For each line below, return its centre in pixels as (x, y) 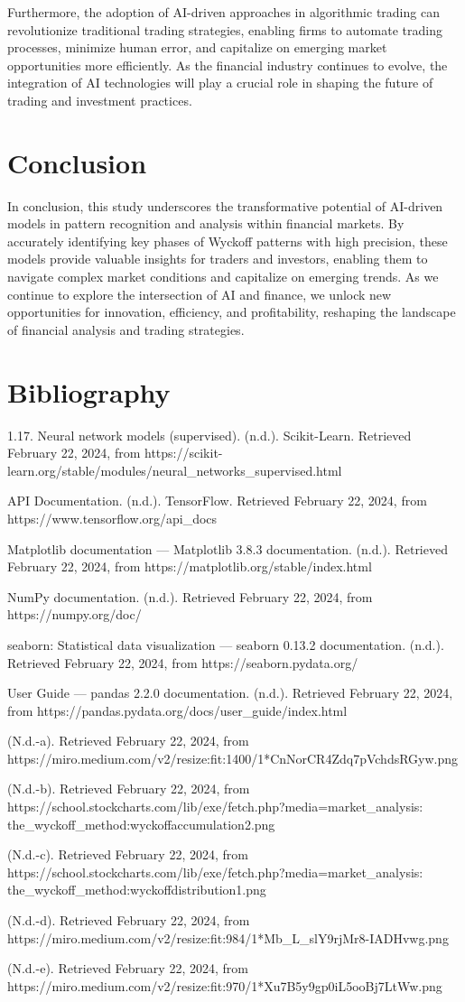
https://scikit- (183, 453)
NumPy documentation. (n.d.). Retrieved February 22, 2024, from (190, 596)
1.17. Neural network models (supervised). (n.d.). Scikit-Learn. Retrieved (209, 435)
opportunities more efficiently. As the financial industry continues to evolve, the (228, 65)
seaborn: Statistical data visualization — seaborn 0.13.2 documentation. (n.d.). (226, 644)
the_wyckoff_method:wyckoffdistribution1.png (137, 890)
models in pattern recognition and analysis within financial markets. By (206, 223)
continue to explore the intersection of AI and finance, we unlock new (200, 294)
